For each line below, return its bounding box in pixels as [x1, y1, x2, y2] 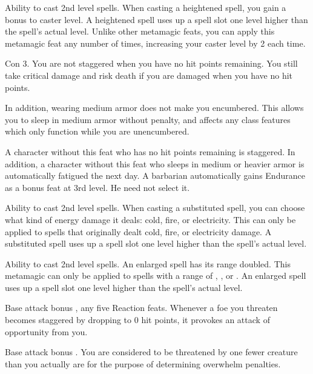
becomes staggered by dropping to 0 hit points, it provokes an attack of [5, 313, 270, 326]
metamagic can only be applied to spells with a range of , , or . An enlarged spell [5, 269, 306, 282]
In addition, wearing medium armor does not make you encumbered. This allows [5, 101, 304, 114]
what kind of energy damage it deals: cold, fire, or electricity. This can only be [5, 213, 296, 225]
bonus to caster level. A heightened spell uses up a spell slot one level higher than [5, 13, 308, 25]
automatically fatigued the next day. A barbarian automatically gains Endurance [5, 169, 305, 182]
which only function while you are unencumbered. [5, 125, 189, 138]
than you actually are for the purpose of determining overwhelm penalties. [5, 357, 281, 370]
